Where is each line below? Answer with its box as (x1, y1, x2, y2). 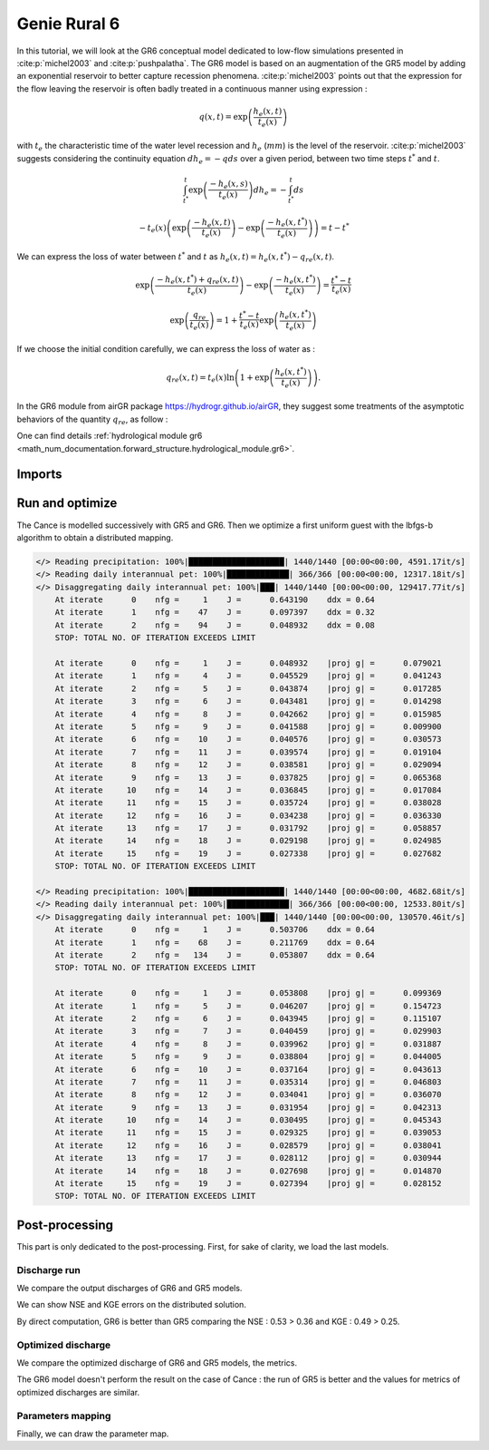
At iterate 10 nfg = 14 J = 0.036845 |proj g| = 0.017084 (54, 784, 443, 795)
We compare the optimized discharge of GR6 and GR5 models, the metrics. (16, 1357, 298, 1368)
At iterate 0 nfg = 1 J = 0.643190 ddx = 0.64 (54, 595, 376, 605)
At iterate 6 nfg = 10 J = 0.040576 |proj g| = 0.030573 (54, 735, 443, 744)
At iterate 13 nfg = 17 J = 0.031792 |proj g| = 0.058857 (54, 823, 443, 833)
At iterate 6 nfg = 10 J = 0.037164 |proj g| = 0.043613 (54, 1064, 443, 1075)
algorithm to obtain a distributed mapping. (16, 531, 174, 543)
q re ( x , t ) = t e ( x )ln (166, 373, 235, 384)
